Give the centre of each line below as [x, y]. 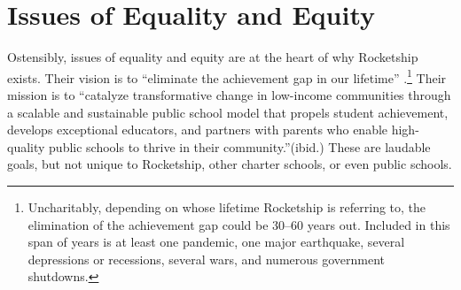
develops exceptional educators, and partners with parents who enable [198, 130]
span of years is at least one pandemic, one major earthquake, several [216, 242]
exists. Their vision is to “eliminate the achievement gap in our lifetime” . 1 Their [227, 76]
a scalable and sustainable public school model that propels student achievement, [228, 112]
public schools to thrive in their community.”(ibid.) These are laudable [240, 146]
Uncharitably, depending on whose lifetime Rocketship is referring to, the [227, 206]
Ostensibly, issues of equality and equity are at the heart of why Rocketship [213, 57]
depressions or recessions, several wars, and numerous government [207, 259]
